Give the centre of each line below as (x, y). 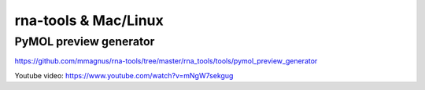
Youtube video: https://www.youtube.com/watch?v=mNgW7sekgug (124, 75)
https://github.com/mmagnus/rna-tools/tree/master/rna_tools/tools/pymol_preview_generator (166, 61)
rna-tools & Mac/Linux (89, 20)
